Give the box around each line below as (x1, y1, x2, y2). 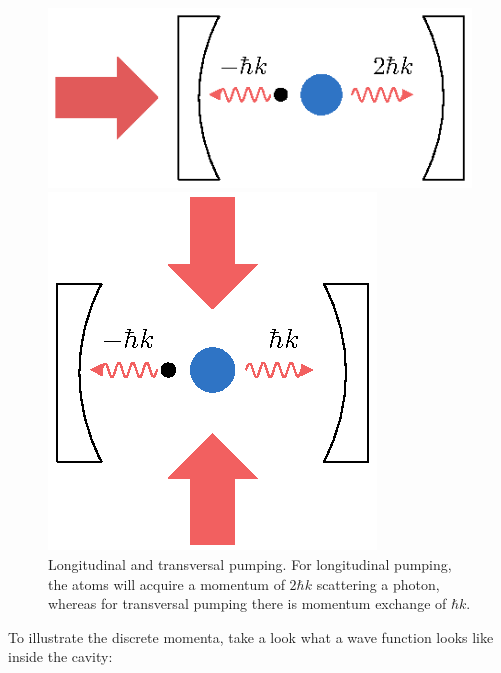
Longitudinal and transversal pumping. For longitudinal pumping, (48, 554, 452, 575)
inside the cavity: (8, 646, 113, 667)
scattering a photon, (316, 573, 440, 594)
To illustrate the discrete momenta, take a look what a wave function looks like (8, 626, 494, 647)
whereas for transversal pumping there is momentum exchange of (48, 593, 447, 614)
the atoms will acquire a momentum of (48, 573, 285, 594)
